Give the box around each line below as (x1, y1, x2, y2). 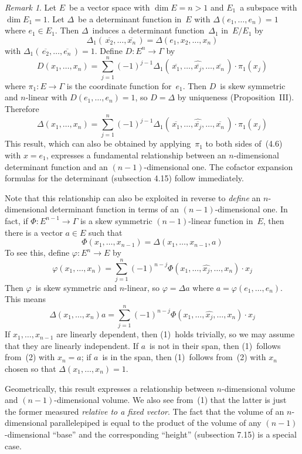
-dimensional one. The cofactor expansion (144, 160, 293, 172)
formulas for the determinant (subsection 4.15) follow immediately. (5, 172, 244, 184)
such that (89, 226, 123, 238)
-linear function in (188, 214, 253, 226)
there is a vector (5, 226, 63, 238)
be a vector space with (69, 1, 150, 13)
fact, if (5, 214, 28, 226)
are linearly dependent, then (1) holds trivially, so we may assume (56, 328, 295, 340)
